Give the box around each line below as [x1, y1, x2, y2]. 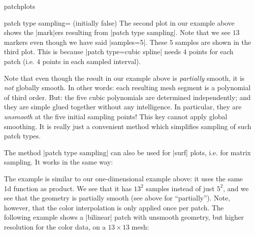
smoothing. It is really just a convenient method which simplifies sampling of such [4, 121, 252, 131]
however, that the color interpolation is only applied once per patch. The [4, 202, 224, 212]
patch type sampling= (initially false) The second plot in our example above [4, 17, 235, 28]
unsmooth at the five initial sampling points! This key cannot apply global [4, 111, 227, 121]
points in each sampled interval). [42, 56, 141, 66]
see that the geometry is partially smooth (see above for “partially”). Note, [4, 193, 230, 203]
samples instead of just [146, 183, 215, 193]
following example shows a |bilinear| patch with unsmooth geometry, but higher [4, 212, 244, 222]
